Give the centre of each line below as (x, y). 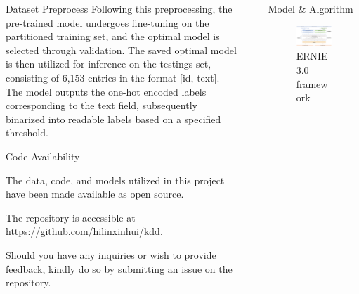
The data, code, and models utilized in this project (115, 180)
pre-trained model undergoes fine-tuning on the (107, 22)
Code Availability (43, 156)
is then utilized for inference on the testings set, (109, 64)
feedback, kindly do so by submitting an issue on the (119, 268)
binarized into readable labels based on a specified (113, 119)
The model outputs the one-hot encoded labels (106, 91)
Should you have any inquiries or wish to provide (111, 254)
